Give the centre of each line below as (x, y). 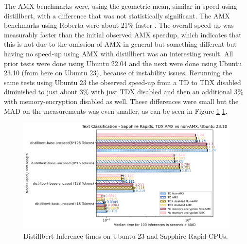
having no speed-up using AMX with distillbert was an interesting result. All (119, 53)
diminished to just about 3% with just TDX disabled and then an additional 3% (124, 92)
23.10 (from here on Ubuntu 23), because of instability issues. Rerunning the (118, 73)
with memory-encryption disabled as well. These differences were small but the (121, 101)
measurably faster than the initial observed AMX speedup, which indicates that (123, 34)
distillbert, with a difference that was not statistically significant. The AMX (117, 15)
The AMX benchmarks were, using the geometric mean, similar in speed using (121, 6)
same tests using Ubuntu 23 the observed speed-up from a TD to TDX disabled (123, 82)
